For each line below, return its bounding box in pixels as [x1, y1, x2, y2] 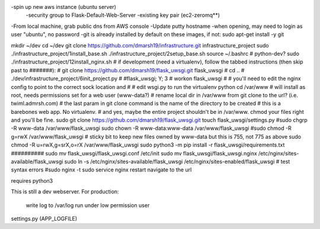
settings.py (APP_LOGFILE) [11, 215, 78, 222]
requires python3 [11, 177, 53, 184]
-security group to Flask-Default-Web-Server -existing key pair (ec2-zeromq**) [25, 12, 220, 19]
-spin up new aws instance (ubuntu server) [11, 4, 117, 10]
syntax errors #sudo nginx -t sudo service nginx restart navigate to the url [11, 166, 192, 173]
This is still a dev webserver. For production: [11, 188, 119, 195]
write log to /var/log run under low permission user [25, 202, 150, 209]
